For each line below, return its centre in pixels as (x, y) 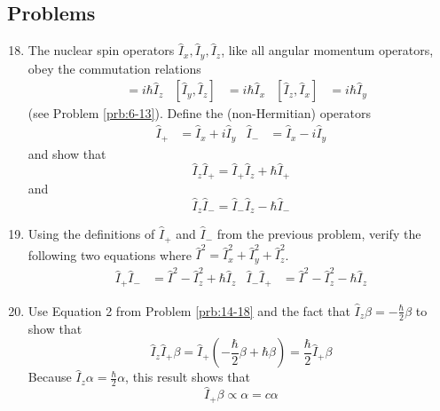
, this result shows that (188, 377)
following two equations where (110, 254)
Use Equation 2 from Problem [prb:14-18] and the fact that (189, 310)
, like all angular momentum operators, (327, 50)
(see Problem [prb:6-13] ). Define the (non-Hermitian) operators (199, 113)
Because (50, 377)
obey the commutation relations (114, 68)
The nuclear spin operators (101, 50)
